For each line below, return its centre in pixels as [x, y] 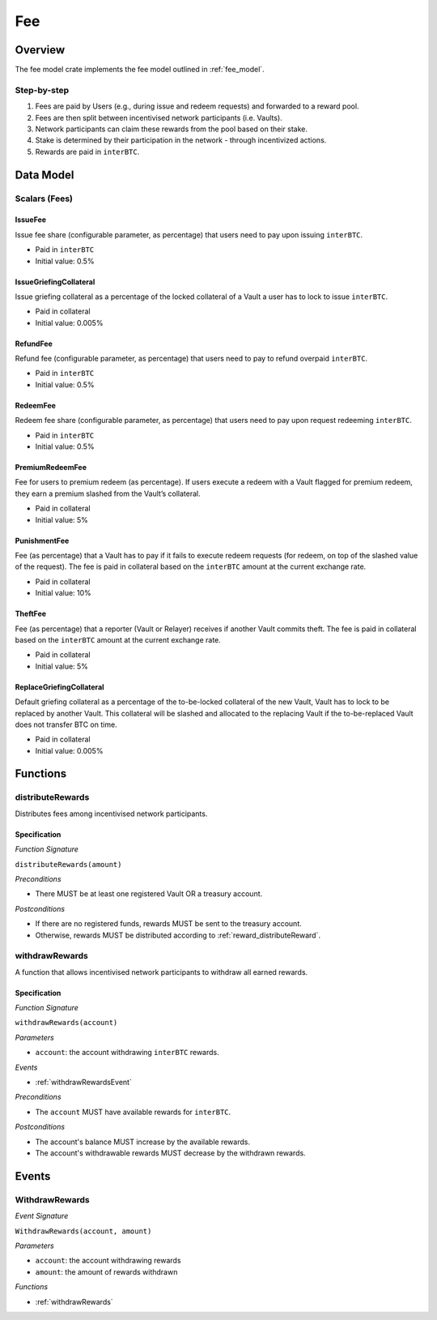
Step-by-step [42, 90]
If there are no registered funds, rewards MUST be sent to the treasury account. [169, 924]
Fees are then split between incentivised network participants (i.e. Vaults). [159, 117]
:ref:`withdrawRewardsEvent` [84, 1083]
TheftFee [31, 614]
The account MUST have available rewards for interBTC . [133, 1112]
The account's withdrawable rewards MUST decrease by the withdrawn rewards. [171, 1153]
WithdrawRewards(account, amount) [83, 1231]
